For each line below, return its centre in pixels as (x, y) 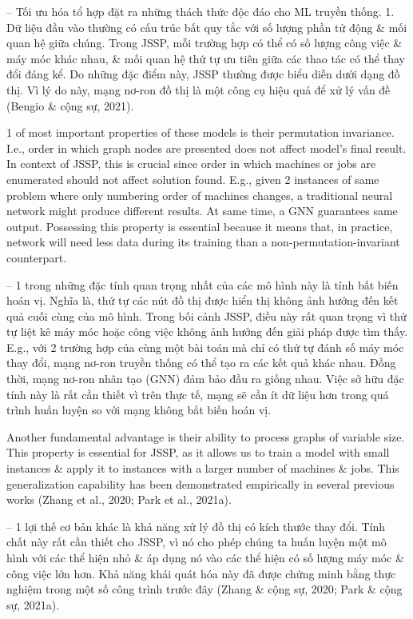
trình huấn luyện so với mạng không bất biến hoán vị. (139, 410)
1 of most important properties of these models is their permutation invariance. (201, 132)
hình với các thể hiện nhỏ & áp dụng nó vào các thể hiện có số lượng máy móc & (205, 557)
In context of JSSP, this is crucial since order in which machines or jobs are (191, 164)
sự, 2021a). (33, 604)
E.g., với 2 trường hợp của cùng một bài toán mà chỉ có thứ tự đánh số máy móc (205, 347)
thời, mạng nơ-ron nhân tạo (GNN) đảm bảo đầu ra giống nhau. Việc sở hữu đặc (205, 379)
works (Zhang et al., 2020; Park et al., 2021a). (119, 499)
